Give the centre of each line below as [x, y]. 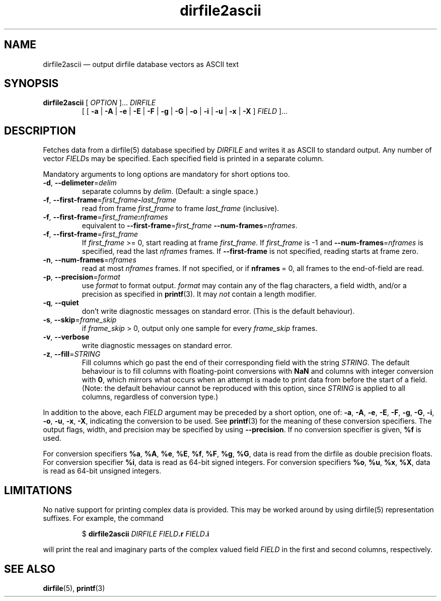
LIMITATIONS [38, 490]
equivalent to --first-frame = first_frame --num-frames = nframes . [190, 226]
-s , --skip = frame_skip [80, 320]
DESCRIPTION [40, 130]
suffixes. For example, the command [103, 518]
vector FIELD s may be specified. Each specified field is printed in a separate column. [183, 159]
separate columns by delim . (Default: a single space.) [170, 191]
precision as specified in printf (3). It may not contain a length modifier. [199, 294]
